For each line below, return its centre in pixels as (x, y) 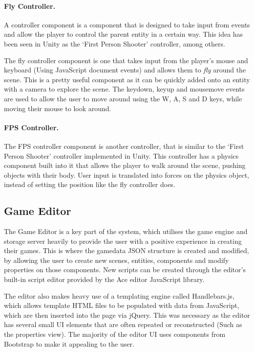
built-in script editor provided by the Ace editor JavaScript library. (104, 279)
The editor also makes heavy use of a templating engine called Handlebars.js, (119, 295)
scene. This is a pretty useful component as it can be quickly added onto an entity (127, 79)
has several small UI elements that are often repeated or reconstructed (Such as (123, 324)
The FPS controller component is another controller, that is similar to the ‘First (124, 146)
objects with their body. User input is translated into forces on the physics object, (127, 175)
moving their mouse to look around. (58, 108)
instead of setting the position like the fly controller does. (90, 184)
